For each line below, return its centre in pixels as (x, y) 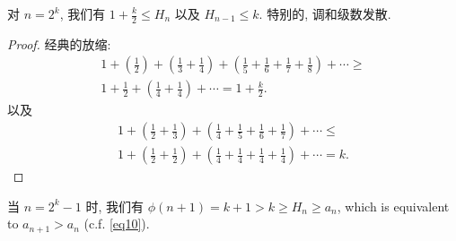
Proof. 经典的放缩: (59, 43)
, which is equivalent (393, 206)
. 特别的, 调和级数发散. (325, 13)
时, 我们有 (114, 206)
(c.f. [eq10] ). (117, 224)
